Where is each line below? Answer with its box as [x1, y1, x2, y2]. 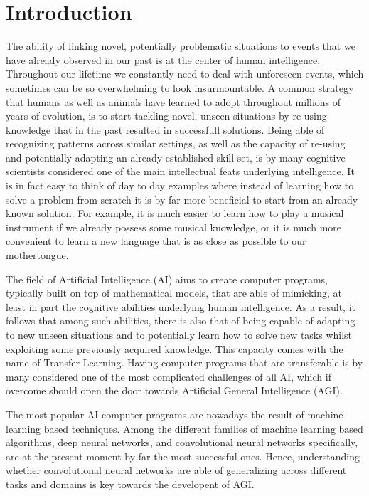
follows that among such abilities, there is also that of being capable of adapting [6, 313, 355, 328]
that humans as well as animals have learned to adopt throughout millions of [6, 94, 341, 109]
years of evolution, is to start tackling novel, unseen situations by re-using [6, 108, 327, 123]
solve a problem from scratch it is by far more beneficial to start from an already [6, 191, 358, 206]
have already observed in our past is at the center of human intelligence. [6, 52, 321, 67]
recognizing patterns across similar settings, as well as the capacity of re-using [6, 136, 346, 151]
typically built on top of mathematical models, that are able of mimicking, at [6, 285, 343, 300]
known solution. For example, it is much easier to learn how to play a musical [6, 206, 344, 221]
